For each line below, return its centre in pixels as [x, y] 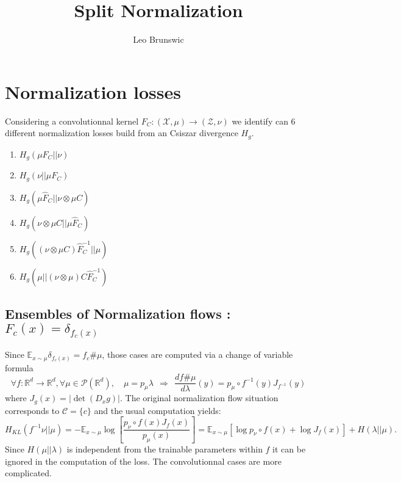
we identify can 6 [264, 121]
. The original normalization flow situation [199, 398]
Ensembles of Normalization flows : [118, 313]
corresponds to [32, 410]
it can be [289, 449]
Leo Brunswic [158, 39]
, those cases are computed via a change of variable [197, 354]
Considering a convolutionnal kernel [72, 121]
